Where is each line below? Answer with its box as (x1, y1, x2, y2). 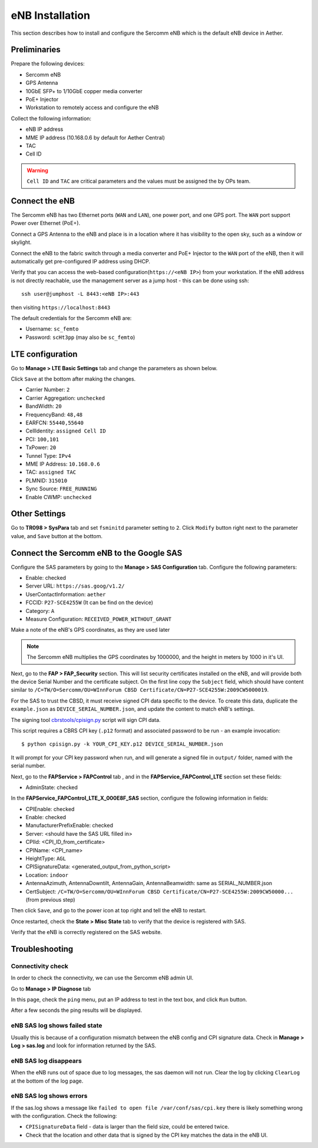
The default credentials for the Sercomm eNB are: (11, 314, 132, 321)
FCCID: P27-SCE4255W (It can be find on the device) (25, 599, 153, 606)
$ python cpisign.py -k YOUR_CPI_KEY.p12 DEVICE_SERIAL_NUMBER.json (21, 741, 223, 748)
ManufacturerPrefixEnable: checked (25, 822, 113, 829)
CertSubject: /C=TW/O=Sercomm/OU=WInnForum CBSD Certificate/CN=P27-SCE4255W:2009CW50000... (25, 888, 294, 895)
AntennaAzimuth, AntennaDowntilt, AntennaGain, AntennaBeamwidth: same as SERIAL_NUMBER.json (25, 880, 273, 887)
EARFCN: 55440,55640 (25, 419, 84, 426)
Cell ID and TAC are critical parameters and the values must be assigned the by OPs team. (26, 177, 251, 185)
